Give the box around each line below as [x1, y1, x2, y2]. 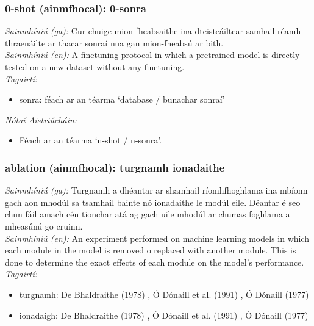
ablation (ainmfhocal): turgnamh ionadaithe [5, 159, 225, 175]
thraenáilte [5, 36, 46, 49]
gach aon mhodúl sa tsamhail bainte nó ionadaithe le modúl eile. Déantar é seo [5, 195, 301, 208]
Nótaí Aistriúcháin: [5, 113, 77, 126]
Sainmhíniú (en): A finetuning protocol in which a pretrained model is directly [5, 48, 300, 61]
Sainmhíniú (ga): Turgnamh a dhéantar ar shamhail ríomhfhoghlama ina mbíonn [5, 184, 308, 197]
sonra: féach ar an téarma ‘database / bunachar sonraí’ [19, 93, 225, 106]
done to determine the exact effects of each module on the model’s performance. [5, 255, 304, 268]
